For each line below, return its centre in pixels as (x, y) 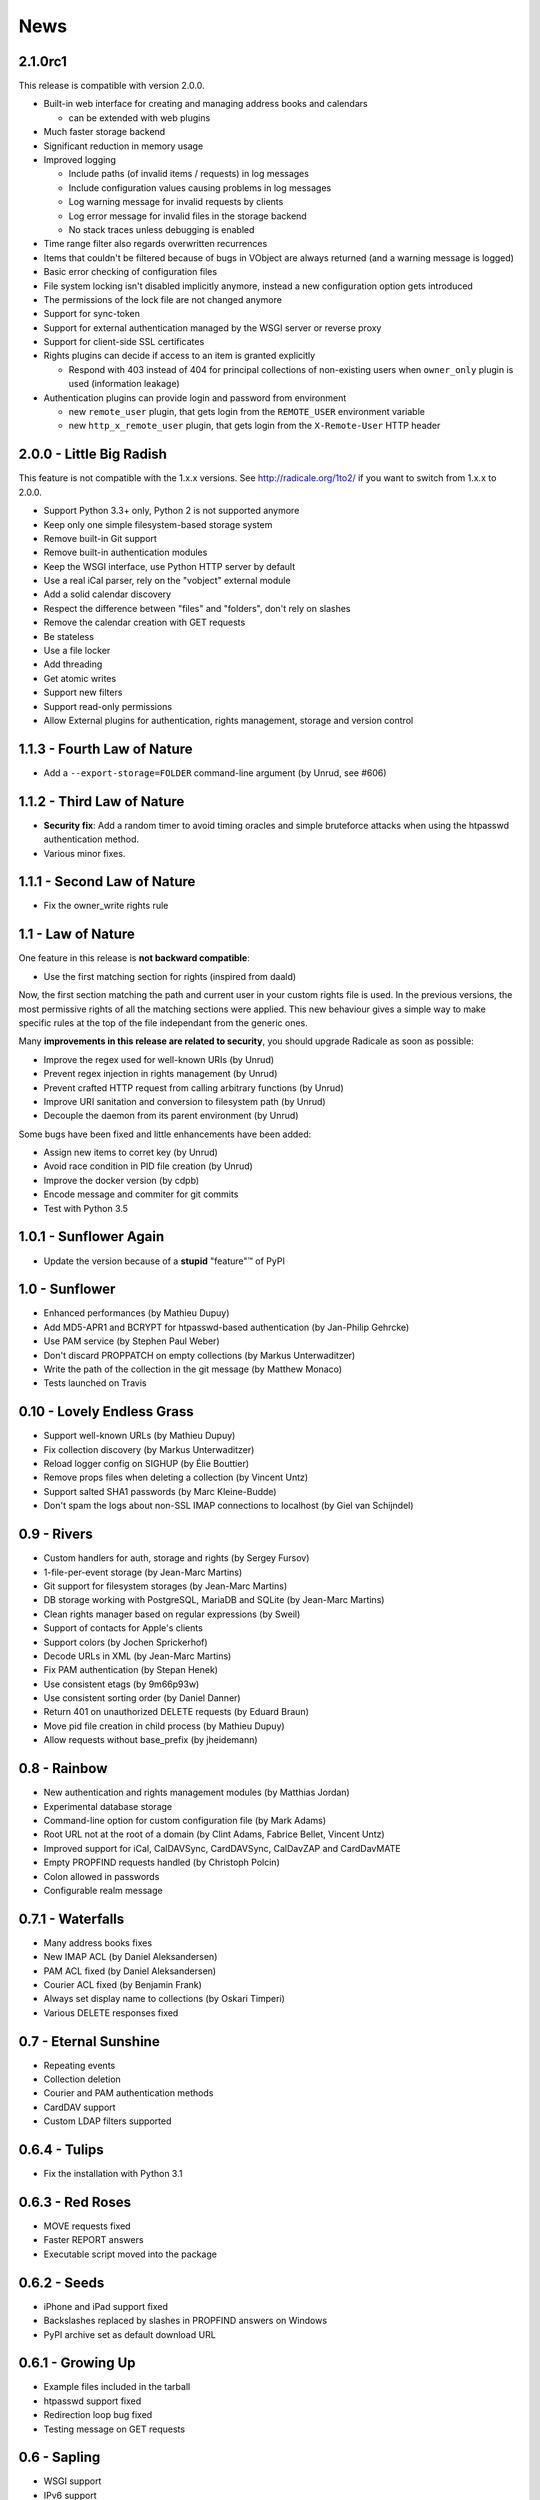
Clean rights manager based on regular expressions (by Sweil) (172, 1614)
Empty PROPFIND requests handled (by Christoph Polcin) (161, 1862)
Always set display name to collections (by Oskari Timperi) (164, 1999)
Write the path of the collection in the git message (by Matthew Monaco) (193, 1369)
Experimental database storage (108, 1806)
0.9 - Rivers (56, 1534)
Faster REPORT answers (93, 2240)
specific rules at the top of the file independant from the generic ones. (163, 1022)
